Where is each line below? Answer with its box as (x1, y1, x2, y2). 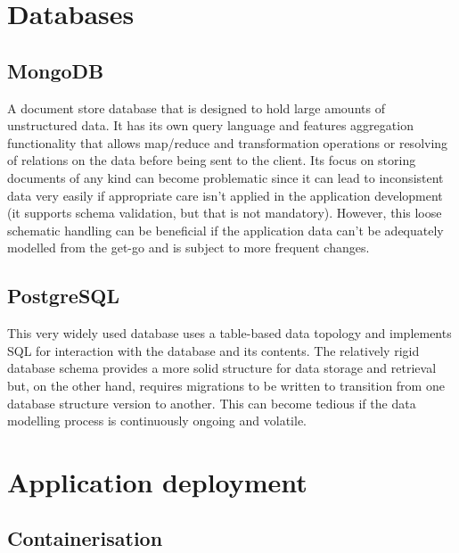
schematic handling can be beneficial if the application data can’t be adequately (7, 220, 444, 239)
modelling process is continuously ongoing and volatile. (7, 411, 307, 430)
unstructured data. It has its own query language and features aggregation (7, 116, 414, 135)
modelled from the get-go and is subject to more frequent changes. (7, 238, 370, 257)
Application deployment (7, 463, 307, 499)
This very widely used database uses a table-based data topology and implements (7, 324, 452, 343)
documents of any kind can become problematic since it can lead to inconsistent (7, 168, 444, 186)
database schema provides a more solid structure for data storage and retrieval (7, 359, 437, 377)
